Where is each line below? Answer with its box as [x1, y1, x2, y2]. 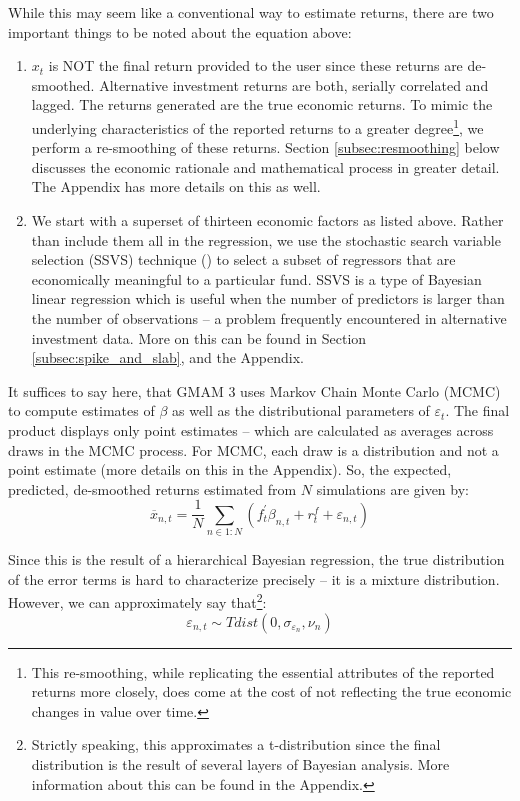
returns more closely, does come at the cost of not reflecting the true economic [31, 681, 512, 702]
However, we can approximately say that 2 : [8, 589, 267, 612]
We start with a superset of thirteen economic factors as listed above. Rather [31, 210, 504, 230]
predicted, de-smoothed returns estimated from [8, 478, 297, 499]
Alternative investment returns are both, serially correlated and [99, 74, 489, 95]
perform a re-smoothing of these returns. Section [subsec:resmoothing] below [31, 137, 500, 158]
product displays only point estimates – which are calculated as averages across [8, 419, 494, 440]
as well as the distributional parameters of [172, 400, 430, 421]
